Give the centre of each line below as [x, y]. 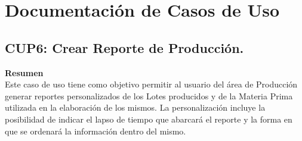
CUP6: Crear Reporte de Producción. [124, 47]
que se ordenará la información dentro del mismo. [95, 131]
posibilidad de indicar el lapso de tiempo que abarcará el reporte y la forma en [149, 119]
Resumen [24, 72]
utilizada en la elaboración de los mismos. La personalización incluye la [135, 107]
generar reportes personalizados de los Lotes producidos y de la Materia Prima [149, 95]
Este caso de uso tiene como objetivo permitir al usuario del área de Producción [151, 84]
